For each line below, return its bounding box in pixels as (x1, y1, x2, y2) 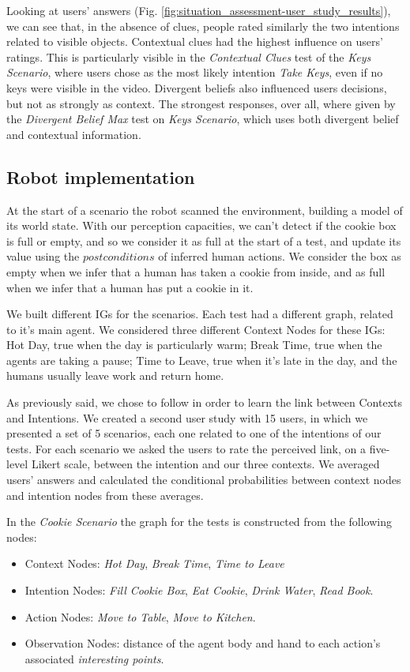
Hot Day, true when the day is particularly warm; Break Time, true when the (6, 336, 382, 353)
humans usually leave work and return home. (6, 367, 224, 384)
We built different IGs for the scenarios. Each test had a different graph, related (6, 306, 393, 322)
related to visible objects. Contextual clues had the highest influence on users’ (6, 33, 383, 50)
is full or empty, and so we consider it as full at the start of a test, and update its (6, 232, 401, 249)
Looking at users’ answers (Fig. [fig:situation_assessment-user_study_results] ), (6, 2, 391, 18)
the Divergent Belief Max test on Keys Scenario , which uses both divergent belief (6, 111, 399, 127)
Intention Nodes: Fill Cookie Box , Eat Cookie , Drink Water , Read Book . (24, 582, 374, 599)
